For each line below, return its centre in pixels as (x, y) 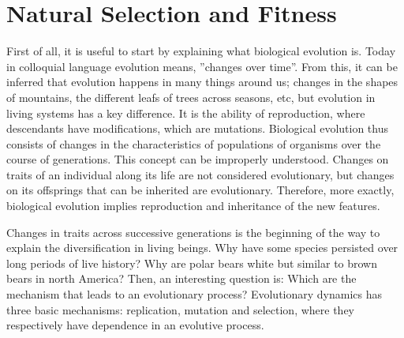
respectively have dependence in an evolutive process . (135, 325)
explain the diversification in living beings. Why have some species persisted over (202, 248)
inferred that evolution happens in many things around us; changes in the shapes (202, 82)
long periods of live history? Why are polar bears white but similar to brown (192, 263)
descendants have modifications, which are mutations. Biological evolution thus (198, 128)
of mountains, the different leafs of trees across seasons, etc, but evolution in (191, 97)
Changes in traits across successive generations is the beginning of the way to (193, 232)
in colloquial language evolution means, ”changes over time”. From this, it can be (202, 66)
